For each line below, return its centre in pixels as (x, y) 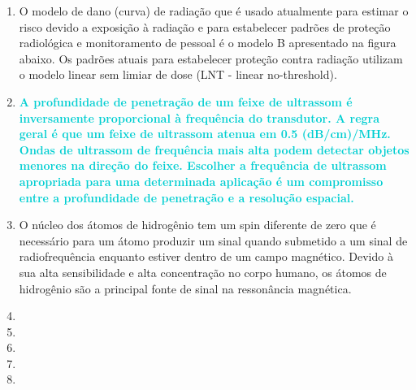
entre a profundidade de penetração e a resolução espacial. (186, 197)
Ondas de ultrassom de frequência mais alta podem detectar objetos (214, 149)
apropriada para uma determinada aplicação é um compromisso (201, 181)
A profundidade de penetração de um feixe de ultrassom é (186, 101)
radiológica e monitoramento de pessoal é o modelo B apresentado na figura (208, 43)
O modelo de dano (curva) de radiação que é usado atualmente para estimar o (214, 11)
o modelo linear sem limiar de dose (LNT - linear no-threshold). (178, 74)
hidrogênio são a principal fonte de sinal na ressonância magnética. (185, 288)
